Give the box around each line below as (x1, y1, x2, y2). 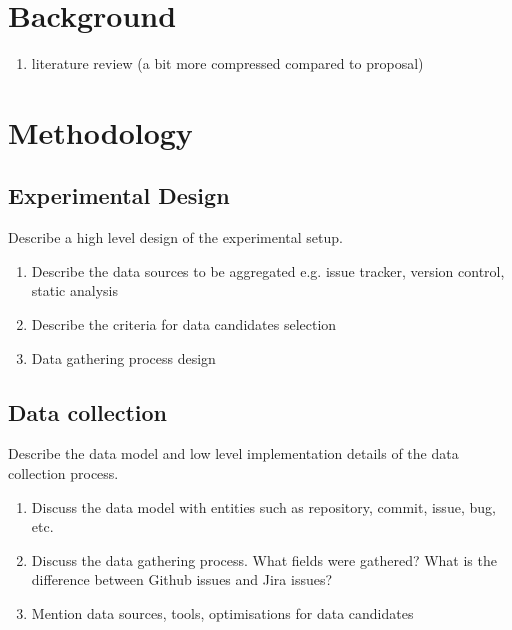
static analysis (31, 280, 118, 301)
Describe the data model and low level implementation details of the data (8, 443, 459, 464)
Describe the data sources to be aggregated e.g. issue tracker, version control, (31, 260, 505, 281)
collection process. (8, 463, 119, 484)
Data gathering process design (31, 347, 216, 368)
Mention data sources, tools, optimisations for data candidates (31, 603, 414, 624)
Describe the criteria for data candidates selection (31, 314, 337, 335)
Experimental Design (8, 180, 230, 211)
